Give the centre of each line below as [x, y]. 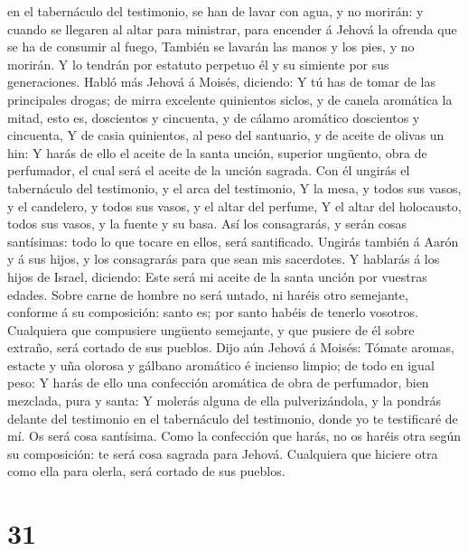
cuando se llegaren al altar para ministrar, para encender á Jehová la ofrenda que [232, 28]
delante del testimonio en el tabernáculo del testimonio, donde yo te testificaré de [233, 418]
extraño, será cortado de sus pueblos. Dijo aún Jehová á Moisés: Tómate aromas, [231, 347]
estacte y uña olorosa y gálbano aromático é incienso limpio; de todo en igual [221, 364]
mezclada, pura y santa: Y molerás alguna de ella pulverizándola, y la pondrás [224, 401]
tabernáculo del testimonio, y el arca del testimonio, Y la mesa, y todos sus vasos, [234, 187]
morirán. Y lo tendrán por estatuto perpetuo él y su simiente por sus [198, 64]
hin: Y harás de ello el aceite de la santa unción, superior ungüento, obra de [217, 152]
